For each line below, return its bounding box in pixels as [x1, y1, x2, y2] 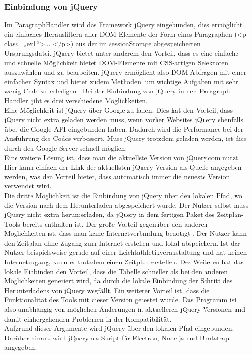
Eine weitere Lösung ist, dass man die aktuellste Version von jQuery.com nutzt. [4, 152, 240, 162]
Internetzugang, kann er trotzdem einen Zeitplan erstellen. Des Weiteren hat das [4, 257, 244, 267]
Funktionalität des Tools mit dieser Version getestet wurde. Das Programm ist [4, 294, 237, 305]
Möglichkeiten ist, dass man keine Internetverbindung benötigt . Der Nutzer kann [4, 228, 247, 238]
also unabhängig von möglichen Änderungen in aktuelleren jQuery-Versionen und [4, 304, 245, 314]
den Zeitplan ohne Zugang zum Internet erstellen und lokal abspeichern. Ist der [4, 237, 240, 247]
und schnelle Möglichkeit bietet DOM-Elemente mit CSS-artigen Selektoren [4, 57, 229, 67]
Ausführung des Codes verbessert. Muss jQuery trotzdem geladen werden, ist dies [4, 133, 247, 143]
